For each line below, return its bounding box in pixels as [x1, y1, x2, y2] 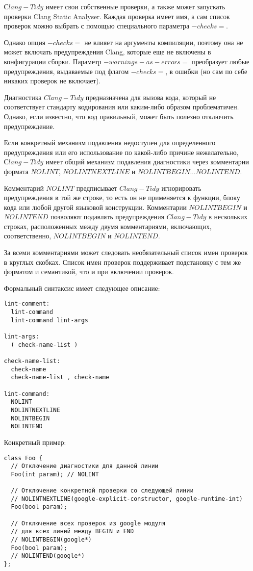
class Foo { [4, 454, 43, 462]
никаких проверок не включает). [4, 76, 101, 86]
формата [4, 166, 28, 176]
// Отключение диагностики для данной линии [11, 463, 158, 470]
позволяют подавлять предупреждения [50, 211, 165, 222]
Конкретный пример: [4, 437, 66, 447]
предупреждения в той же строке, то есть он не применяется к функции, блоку [4, 192, 240, 203]
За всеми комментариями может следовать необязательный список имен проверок [4, 247, 248, 258]
